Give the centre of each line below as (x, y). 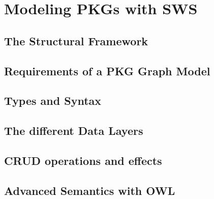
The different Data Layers (74, 131)
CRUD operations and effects (83, 160)
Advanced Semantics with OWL (90, 190)
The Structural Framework (76, 40)
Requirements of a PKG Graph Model (107, 70)
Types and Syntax (53, 101)
